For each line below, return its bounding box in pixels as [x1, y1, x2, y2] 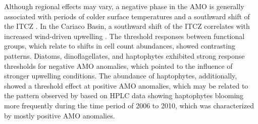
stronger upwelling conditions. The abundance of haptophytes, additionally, [4, 70, 237, 81]
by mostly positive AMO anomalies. [4, 110, 115, 120]
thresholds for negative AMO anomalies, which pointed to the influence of [4, 60, 233, 71]
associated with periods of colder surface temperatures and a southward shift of [4, 11, 250, 21]
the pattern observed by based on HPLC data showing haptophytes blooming [4, 90, 244, 101]
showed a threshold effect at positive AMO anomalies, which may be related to [4, 80, 248, 91]
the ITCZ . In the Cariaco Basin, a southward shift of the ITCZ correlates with [4, 21, 250, 31]
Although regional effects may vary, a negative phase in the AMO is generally [4, 1, 244, 11]
